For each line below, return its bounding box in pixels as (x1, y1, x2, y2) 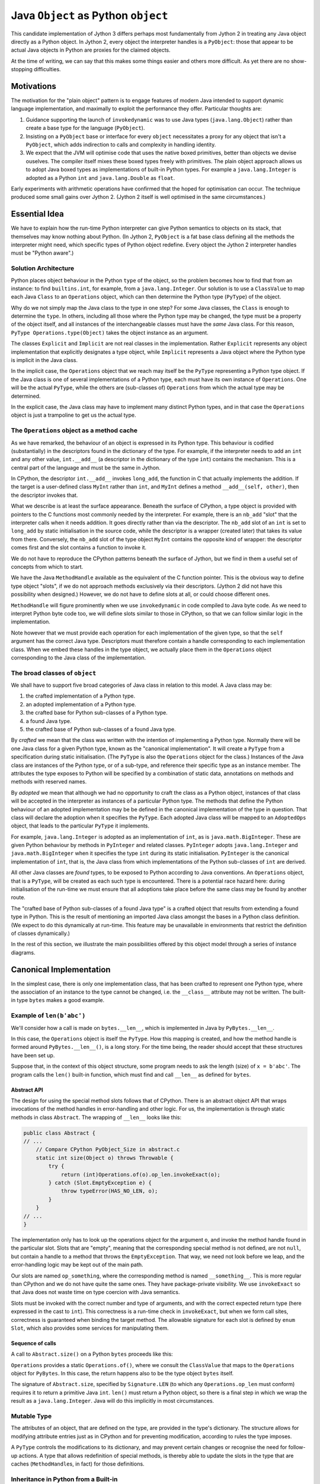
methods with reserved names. (11, 778, 87, 785)
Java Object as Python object (11, 9, 168, 22)
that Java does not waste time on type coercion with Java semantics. (11, 1289, 180, 1296)
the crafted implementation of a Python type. (25, 692, 136, 700)
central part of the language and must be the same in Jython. (11, 464, 161, 471)
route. (11, 894, 26, 901)
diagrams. (11, 949, 36, 956)
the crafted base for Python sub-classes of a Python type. (25, 709, 168, 716)
